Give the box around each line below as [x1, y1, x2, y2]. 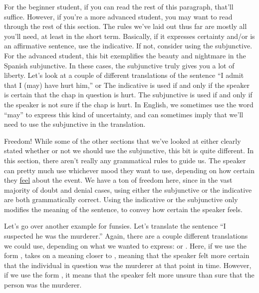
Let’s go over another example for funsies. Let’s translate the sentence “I [4, 221, 226, 231]
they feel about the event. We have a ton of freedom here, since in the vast [4, 175, 233, 185]
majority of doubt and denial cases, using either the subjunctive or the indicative [4, 184, 252, 195]
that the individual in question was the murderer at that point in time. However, [4, 260, 252, 270]
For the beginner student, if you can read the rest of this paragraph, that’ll [4, 1, 234, 11]
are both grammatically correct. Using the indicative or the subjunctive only [4, 194, 238, 205]
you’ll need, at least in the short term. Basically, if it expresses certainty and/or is [4, 30, 255, 41]
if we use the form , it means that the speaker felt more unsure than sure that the [4, 270, 255, 280]
